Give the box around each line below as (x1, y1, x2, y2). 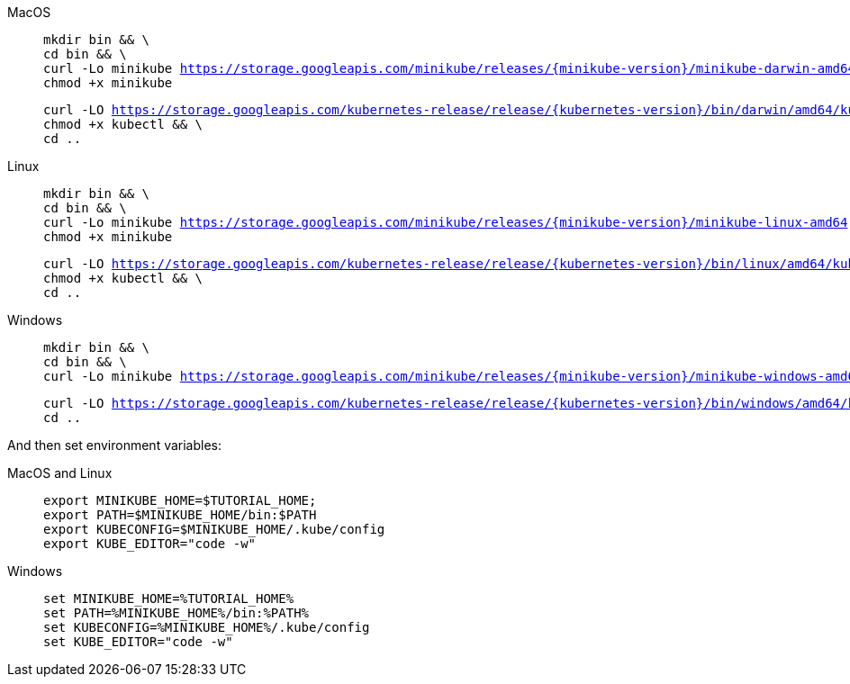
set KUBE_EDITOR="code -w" (43, 634, 233, 649)
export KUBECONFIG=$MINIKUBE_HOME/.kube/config (43, 522, 385, 536)
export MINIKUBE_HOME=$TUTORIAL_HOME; (43, 493, 317, 508)
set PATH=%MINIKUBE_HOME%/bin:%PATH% (43, 606, 310, 620)
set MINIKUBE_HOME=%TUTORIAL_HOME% (43, 591, 294, 606)
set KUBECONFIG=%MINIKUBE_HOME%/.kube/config (43, 620, 370, 634)
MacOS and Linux (7, 465, 113, 481)
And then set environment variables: (7, 437, 222, 453)
